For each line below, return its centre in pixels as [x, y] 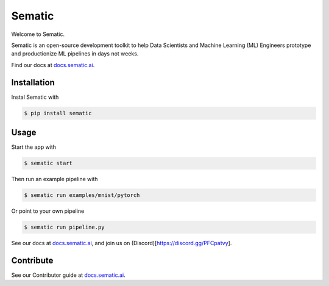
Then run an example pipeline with [55, 179]
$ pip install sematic [58, 113]
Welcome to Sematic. [38, 34]
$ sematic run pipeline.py [64, 227]
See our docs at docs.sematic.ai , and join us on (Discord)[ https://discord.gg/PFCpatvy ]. [122, 243]
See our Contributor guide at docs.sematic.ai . [68, 275]
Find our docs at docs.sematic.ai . [53, 65]
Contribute [32, 260]
